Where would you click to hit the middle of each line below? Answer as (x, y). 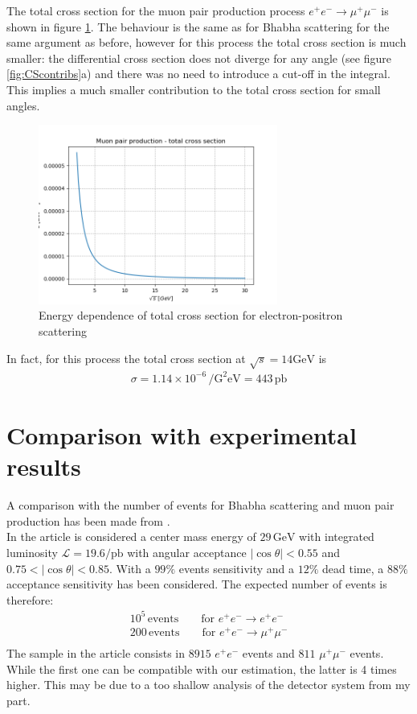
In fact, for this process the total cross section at (126, 358)
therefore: (30, 599)
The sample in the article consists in (96, 652)
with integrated (337, 537)
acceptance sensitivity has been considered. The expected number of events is (197, 584)
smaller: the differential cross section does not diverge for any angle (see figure (199, 58)
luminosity (32, 552)
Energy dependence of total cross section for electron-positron (191, 315)
